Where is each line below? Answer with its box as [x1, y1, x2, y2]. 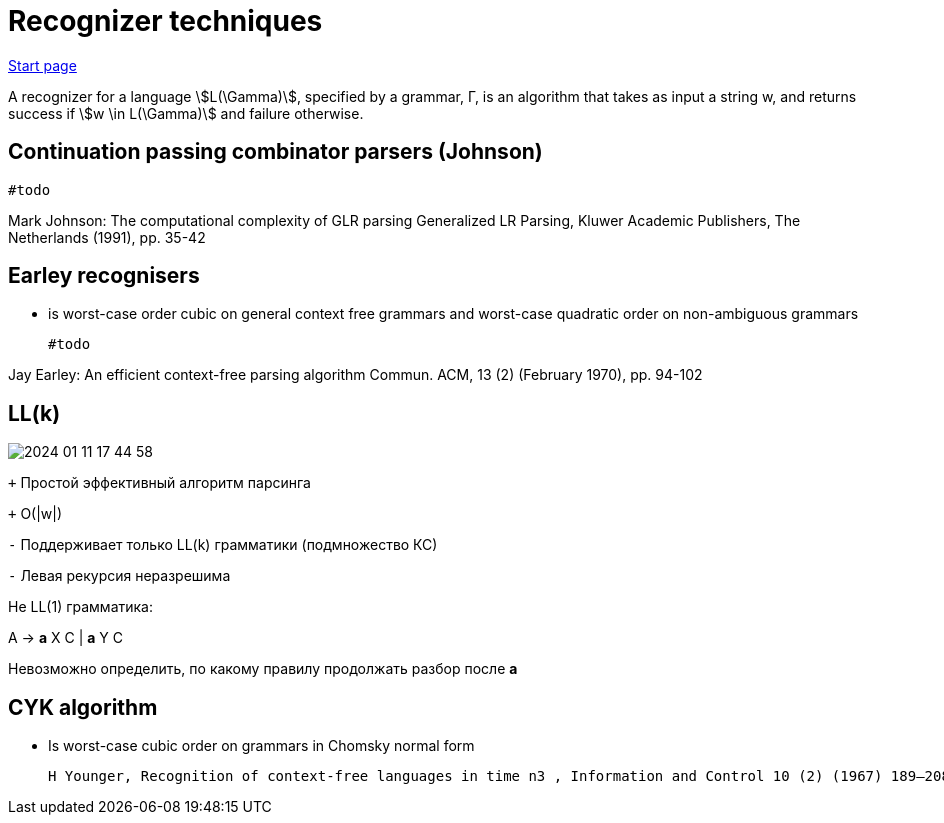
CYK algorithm [8, 694, 158, 720]
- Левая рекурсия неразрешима [8, 567, 231, 585]
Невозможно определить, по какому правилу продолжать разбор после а [8, 660, 518, 678]
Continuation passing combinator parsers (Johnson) [8, 139, 543, 165]
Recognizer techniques [8, 4, 323, 38]
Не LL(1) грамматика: [8, 598, 153, 616]
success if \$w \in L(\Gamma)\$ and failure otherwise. [8, 104, 364, 122]
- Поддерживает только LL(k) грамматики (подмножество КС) [8, 536, 438, 554]
